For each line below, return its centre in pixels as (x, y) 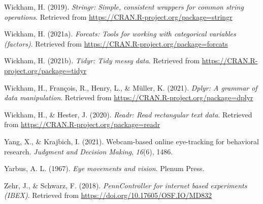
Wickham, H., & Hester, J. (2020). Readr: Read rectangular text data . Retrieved (128, 114)
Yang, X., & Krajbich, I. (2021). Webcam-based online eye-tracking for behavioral (131, 141)
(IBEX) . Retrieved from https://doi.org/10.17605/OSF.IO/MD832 (108, 195)
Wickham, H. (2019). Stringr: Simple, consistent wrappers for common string (124, 7)
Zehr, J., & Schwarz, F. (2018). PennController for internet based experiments (126, 185)
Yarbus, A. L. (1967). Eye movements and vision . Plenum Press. (104, 168)
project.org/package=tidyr (45, 70)
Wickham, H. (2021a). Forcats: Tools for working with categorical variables (120, 34)
